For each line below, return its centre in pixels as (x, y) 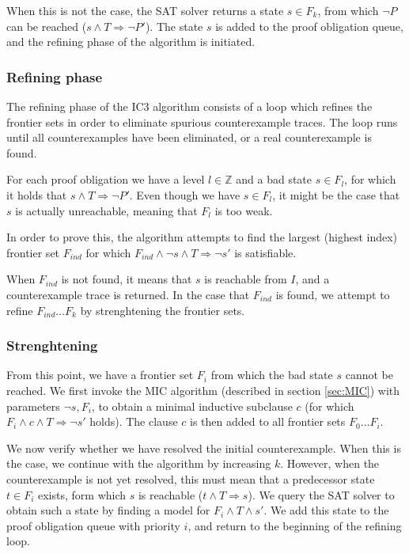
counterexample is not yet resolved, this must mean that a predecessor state (191, 478)
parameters (33, 406)
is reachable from (246, 279)
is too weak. (244, 210)
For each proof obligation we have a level (106, 179)
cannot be (369, 375)
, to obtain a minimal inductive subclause (192, 406)
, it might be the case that (336, 194)
